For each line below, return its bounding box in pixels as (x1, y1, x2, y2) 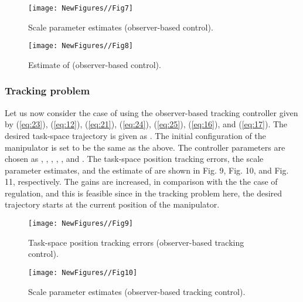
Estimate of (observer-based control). (28, 58, 161, 70)
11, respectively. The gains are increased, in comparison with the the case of (5, 175, 278, 188)
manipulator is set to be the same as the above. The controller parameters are (5, 141, 285, 153)
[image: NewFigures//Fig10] (28, 268, 138, 277)
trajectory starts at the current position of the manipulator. (5, 198, 220, 211)
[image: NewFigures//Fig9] (28, 219, 133, 228)
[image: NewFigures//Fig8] (28, 42, 133, 50)
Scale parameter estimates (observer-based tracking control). (28, 285, 246, 297)
